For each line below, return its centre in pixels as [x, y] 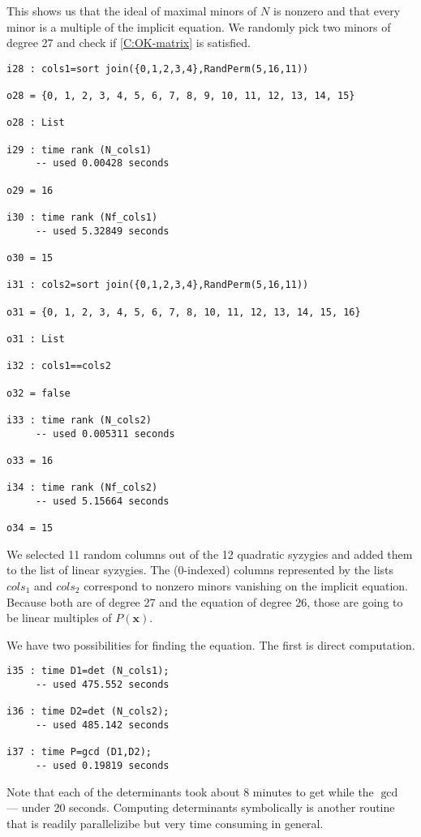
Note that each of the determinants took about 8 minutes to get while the [190, 791]
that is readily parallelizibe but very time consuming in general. [165, 823]
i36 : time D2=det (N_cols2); [88, 712]
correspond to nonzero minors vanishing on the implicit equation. [246, 585]
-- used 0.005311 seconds [105, 434]
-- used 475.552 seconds [102, 684]
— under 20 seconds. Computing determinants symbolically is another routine [201, 807]
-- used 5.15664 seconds [102, 501]
